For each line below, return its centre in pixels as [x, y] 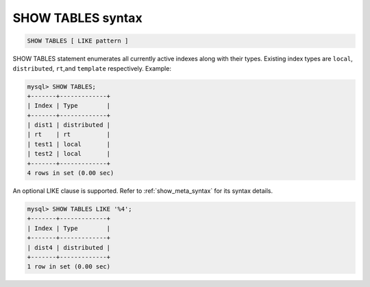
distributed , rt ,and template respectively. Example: [92, 68]
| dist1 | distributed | [69, 125]
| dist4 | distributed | [69, 248]
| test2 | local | [69, 154]
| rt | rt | [69, 135]
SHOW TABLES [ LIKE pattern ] [78, 41]
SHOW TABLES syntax [78, 18]
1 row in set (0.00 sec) [69, 267]
